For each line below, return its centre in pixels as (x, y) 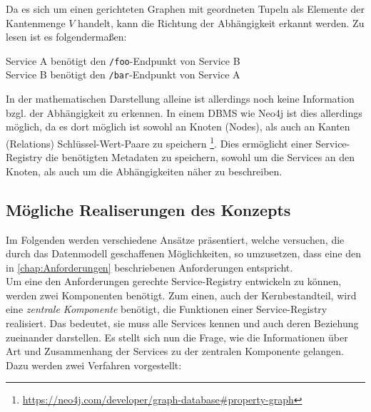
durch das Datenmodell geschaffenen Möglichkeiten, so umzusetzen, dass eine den (184, 253)
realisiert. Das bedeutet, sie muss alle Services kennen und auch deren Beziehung (182, 323)
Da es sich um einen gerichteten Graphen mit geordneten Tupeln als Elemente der (185, 9)
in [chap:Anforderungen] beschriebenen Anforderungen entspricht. (149, 267)
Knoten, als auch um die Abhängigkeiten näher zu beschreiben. (144, 171)
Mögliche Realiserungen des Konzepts (148, 209)
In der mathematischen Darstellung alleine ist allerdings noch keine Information (180, 99)
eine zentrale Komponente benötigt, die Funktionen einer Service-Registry (167, 309)
